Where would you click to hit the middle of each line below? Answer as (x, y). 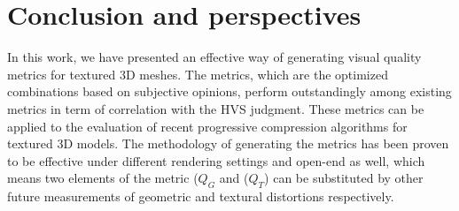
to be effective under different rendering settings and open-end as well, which (216, 160)
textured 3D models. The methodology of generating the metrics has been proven (228, 143)
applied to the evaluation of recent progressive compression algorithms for (207, 126)
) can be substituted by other (344, 178)
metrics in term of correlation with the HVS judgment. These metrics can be (216, 108)
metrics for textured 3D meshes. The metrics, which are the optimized (198, 74)
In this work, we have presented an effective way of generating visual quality (214, 57)
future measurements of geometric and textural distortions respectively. (201, 196)
